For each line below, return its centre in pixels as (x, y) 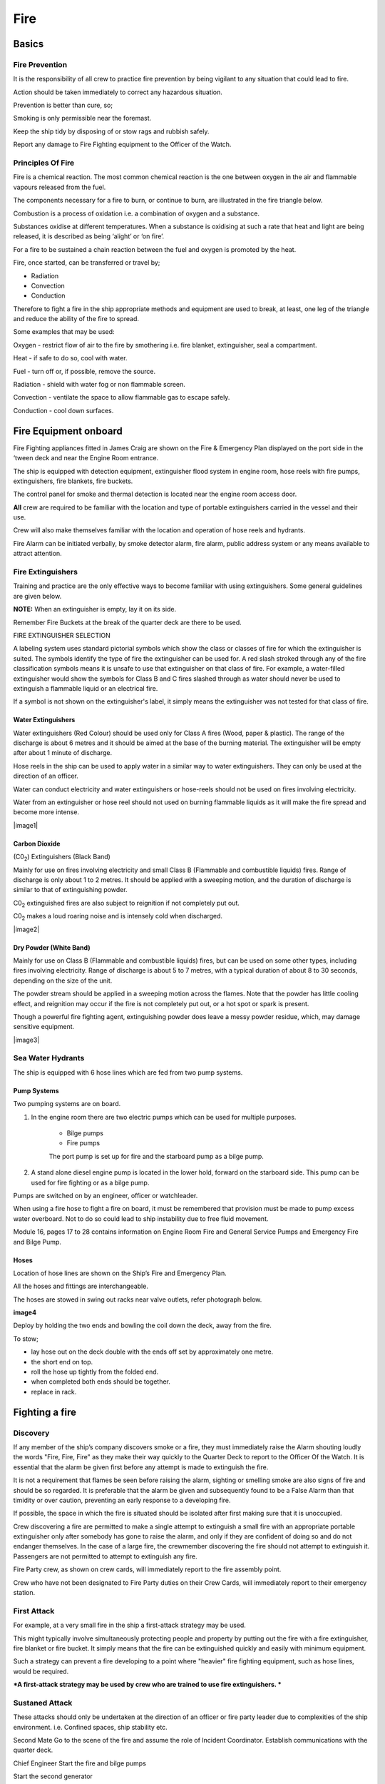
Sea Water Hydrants (49, 1058)
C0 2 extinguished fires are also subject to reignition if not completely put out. (127, 904)
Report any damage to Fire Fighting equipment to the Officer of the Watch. (122, 145)
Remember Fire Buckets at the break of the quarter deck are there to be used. (127, 622)
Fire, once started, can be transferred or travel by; (87, 263)
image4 (25, 1312)
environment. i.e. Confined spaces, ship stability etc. (90, 1727)
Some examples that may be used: (64, 332)
